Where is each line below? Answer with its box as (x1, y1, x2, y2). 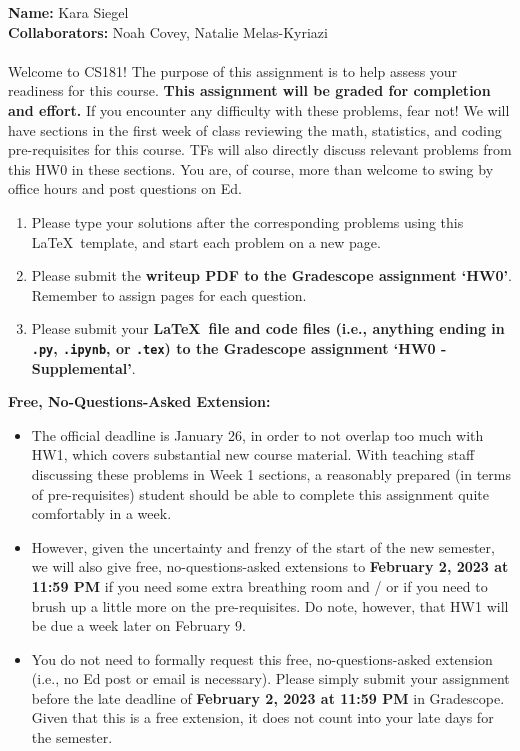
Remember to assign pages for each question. (31, 284, 307, 305)
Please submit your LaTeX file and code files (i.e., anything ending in (31, 318, 505, 339)
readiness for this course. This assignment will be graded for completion (8, 80, 491, 101)
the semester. (31, 727, 113, 748)
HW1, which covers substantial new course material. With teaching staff (31, 444, 475, 465)
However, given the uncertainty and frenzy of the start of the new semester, (31, 536, 495, 557)
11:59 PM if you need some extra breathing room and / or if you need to (31, 575, 488, 596)
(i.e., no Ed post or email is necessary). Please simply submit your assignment (31, 668, 510, 689)
